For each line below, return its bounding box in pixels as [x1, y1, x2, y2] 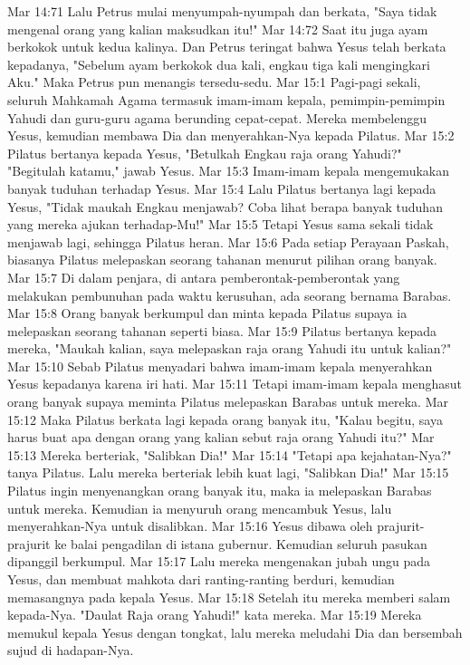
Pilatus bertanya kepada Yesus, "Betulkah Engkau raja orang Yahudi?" [7, 143, 402, 162]
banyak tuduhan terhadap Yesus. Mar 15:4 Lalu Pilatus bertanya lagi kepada [7, 178, 436, 198]
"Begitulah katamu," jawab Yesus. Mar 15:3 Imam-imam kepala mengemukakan [7, 161, 449, 180]
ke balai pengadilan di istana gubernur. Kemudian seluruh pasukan [54, 534, 427, 553]
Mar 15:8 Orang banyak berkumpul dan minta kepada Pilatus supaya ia [7, 304, 408, 323]
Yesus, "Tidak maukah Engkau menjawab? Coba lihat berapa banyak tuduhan [7, 197, 443, 216]
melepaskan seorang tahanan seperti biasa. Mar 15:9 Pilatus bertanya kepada [7, 321, 437, 340]
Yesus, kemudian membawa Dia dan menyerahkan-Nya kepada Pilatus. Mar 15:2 [7, 126, 455, 145]
